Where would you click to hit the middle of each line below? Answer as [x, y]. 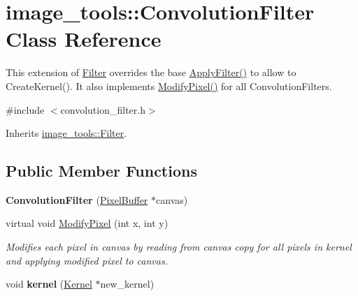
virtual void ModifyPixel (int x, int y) [87, 223]
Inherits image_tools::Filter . [66, 133]
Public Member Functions [101, 171]
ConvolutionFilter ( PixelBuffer [77, 199]
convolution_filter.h [103, 109]
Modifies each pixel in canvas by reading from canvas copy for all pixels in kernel [179, 247]
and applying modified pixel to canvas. [87, 260]
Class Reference [84, 39]
